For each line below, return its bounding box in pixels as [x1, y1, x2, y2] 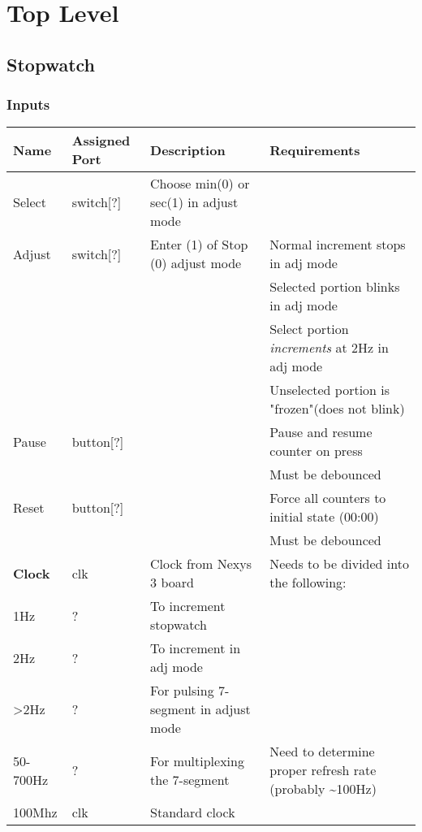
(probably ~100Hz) [269, 779, 377, 799]
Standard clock [150, 803, 235, 822]
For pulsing [150, 681, 214, 700]
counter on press [269, 441, 363, 461]
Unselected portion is [269, 380, 390, 400]
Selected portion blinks [269, 277, 400, 297]
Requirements [269, 140, 360, 159]
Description [150, 140, 226, 159]
